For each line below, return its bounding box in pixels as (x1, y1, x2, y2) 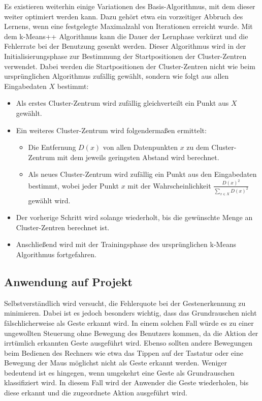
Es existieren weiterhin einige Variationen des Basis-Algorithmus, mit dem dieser (4, 1, 255, 11)
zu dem (186, 142, 209, 152)
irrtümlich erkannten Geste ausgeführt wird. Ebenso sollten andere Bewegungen (4, 337, 253, 348)
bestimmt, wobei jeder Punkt (28, 180, 119, 191)
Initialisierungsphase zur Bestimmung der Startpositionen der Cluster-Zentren (4, 50, 247, 61)
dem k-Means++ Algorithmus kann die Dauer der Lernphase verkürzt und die (4, 30, 248, 41)
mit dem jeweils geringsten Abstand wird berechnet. (57, 151, 219, 162)
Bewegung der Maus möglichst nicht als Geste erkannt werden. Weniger (4, 357, 227, 368)
